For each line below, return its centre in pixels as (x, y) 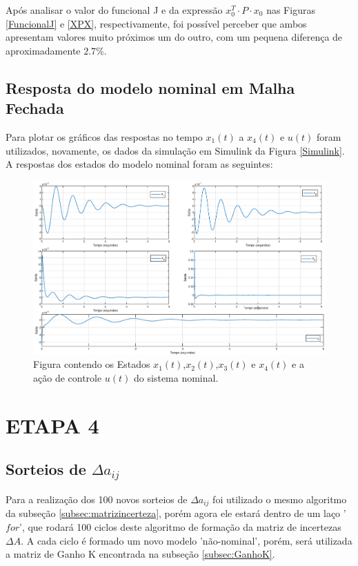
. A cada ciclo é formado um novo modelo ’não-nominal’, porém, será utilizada (187, 540)
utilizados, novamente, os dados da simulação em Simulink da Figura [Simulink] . (175, 150)
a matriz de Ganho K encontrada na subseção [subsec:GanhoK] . (140, 554)
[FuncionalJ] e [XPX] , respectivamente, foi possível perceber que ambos (156, 23)
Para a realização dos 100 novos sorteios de (97, 499)
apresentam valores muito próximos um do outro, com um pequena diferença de (174, 37)
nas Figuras (291, 10)
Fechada (35, 108)
